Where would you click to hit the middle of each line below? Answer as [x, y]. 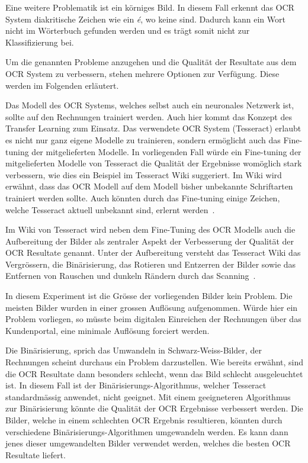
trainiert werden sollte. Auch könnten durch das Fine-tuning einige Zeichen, [143, 197]
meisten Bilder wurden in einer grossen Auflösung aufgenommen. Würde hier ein [152, 307]
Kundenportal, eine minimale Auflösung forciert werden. [108, 330]
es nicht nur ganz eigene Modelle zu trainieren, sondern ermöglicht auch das [143, 139]
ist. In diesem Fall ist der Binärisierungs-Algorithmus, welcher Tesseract [136, 385]
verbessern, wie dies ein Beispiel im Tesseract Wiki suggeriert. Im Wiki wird [144, 174]
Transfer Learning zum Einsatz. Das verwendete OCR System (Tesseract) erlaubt [153, 128]
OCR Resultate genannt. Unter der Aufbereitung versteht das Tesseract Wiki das [153, 253]
